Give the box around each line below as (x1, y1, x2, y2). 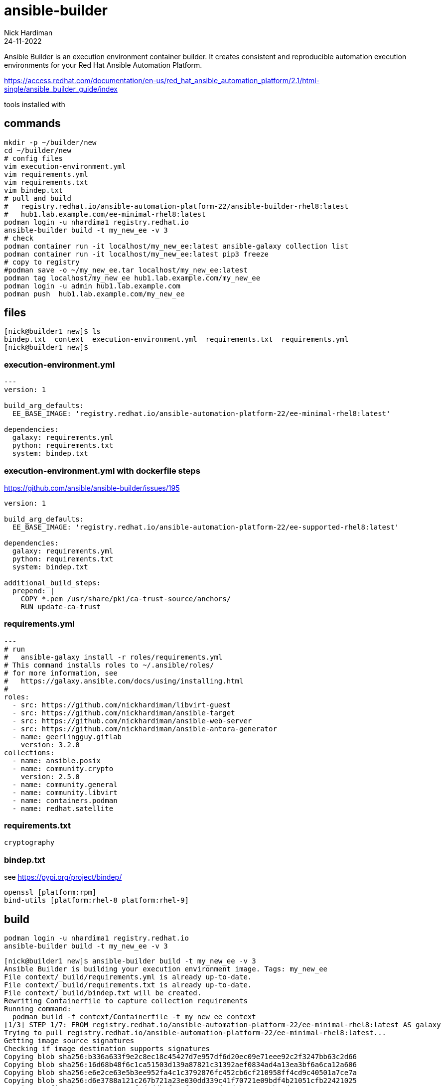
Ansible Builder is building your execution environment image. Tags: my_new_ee (4, 965, 328, 973)
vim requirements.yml (4, 170, 88, 178)
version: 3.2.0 (20, 740, 80, 749)
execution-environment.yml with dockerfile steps (4, 465, 200, 476)
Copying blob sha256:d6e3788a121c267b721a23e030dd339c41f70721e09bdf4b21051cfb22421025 (4, 1077, 357, 1085)
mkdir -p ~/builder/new (4, 138, 97, 146)
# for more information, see (4, 669, 118, 677)
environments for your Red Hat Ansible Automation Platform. (4, 60, 202, 69)
